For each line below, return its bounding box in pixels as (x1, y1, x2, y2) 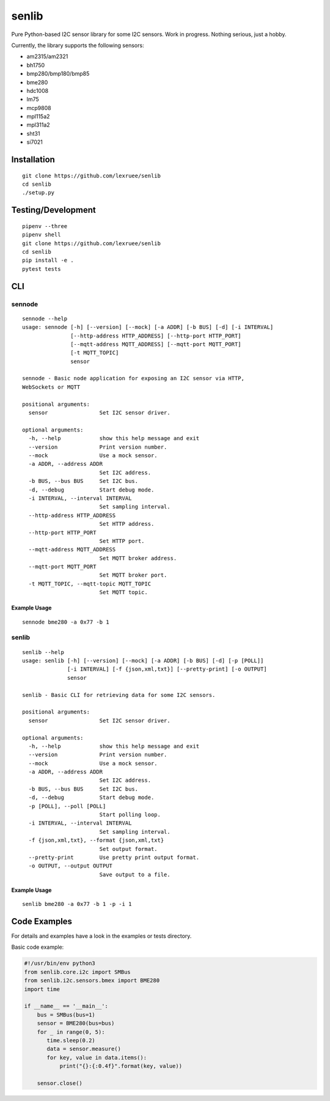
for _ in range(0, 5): (37, 1028, 105, 1036)
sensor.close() (37, 1080, 82, 1086)
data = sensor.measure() (46, 1045, 122, 1053)
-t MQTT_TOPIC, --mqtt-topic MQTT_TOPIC (28, 580, 152, 587)
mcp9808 (26, 104, 51, 111)
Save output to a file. (99, 871, 170, 878)
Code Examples (11, 916, 73, 926)
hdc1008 (26, 87, 49, 94)
